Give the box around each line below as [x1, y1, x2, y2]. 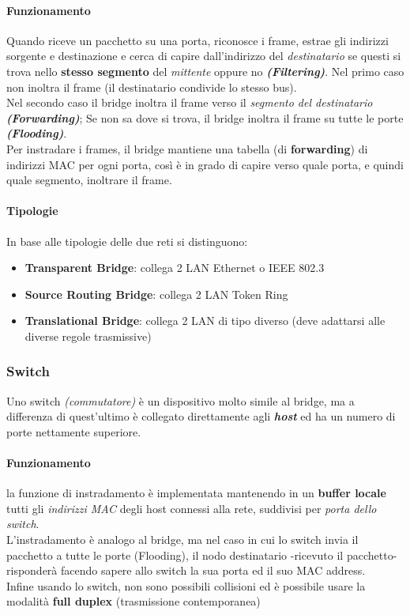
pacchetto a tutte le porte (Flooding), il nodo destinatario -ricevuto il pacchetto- [6, 546, 397, 563]
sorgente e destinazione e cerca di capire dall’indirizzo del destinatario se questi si [6, 47, 401, 64]
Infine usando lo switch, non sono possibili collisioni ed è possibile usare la [6, 577, 366, 594]
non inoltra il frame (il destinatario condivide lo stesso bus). [6, 78, 297, 95]
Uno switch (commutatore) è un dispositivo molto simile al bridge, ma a [6, 392, 355, 409]
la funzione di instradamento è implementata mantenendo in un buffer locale [6, 485, 386, 501]
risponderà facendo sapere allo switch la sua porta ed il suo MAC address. [6, 562, 366, 579]
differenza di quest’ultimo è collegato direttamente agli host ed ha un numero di [6, 408, 396, 424]
